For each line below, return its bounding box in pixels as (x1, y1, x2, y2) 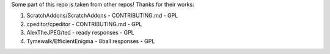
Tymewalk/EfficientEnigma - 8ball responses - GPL (26, 37, 155, 45)
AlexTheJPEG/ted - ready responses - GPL (26, 29, 134, 36)
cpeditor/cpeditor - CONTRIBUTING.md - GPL (26, 20, 142, 27)
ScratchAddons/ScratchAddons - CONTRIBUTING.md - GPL (26, 12, 178, 19)
